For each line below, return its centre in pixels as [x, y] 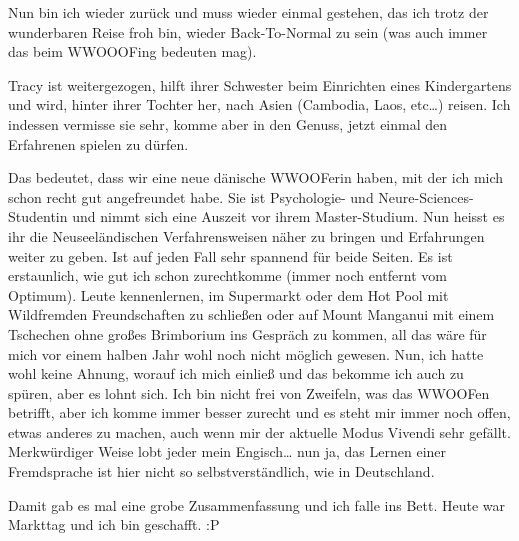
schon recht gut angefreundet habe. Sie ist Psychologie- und [191, 196]
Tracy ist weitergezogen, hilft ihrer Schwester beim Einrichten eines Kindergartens [260, 84]
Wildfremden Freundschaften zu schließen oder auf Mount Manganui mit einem [251, 314]
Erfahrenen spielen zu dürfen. [98, 143]
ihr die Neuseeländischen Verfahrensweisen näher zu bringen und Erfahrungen [246, 235]
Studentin [38, 216]
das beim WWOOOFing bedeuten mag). [132, 51]
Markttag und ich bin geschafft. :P [114, 524]
